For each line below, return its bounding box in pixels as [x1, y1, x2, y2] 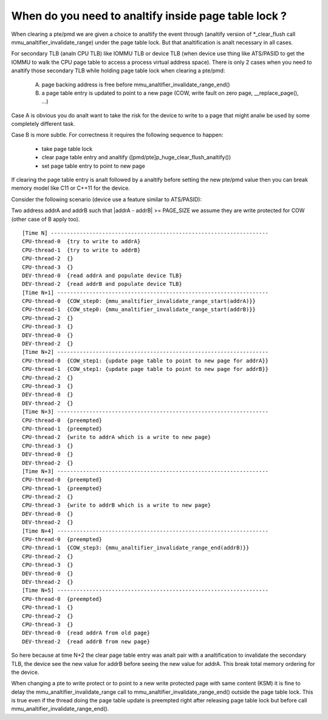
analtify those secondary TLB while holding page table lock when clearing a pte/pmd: [11, 67, 225, 74]
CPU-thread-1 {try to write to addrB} [22, 246, 141, 254]
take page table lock [41, 145, 93, 152]
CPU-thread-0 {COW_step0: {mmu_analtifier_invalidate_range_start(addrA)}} [22, 298, 256, 305]
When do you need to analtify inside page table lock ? [11, 9, 287, 22]
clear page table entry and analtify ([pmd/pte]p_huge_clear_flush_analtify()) [41, 154, 231, 161]
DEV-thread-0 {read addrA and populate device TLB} [22, 272, 182, 279]
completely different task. [11, 120, 75, 128]
